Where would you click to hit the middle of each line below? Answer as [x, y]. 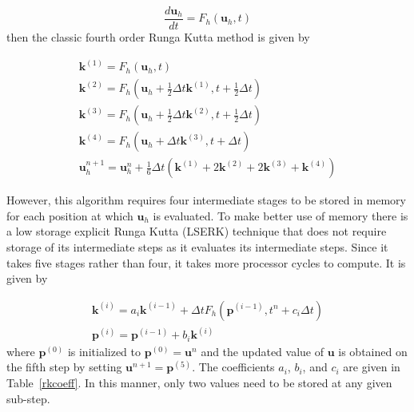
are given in [372, 367]
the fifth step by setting [64, 367]
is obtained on [373, 351]
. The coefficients [233, 367]
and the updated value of [263, 351]
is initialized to [104, 351]
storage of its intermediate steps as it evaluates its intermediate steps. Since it [197, 247]
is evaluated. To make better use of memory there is [281, 215]
